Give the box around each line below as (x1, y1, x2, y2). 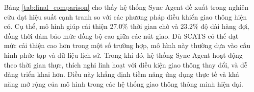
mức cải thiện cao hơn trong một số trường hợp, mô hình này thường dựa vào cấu (4, 40, 251, 50)
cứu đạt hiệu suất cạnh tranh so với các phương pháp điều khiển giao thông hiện (4, 11, 247, 22)
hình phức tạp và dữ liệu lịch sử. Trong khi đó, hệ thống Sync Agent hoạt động (4, 49, 243, 60)
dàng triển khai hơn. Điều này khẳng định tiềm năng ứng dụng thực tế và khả (4, 69, 239, 79)
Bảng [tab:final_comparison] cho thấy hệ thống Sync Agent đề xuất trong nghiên (4, 2, 249, 12)
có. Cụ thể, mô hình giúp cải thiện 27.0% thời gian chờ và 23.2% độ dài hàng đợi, (4, 21, 250, 31)
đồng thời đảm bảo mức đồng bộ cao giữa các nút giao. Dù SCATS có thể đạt (4, 30, 239, 41)
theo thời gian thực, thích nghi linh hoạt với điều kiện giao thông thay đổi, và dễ (4, 59, 247, 69)
